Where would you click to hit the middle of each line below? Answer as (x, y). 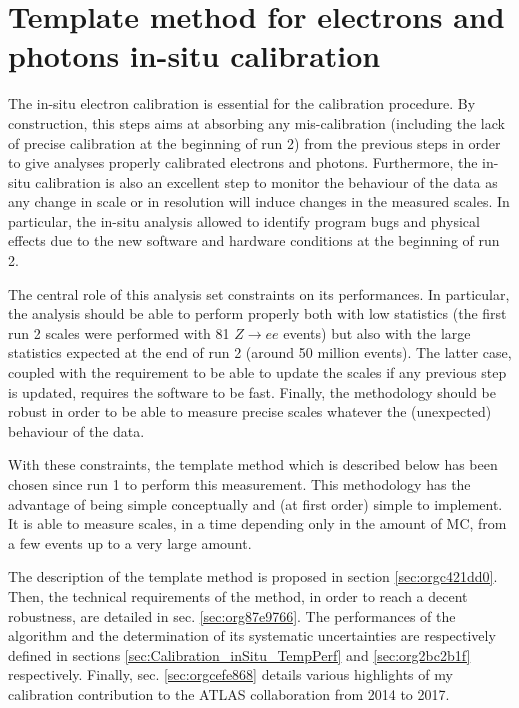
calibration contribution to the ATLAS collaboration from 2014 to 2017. (229, 693)
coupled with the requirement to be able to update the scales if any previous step (257, 372)
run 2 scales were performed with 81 (119, 332)
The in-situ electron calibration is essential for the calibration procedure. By (242, 103)
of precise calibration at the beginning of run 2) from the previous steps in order (254, 142)
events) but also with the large (377, 332)
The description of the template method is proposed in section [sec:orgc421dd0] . (253, 576)
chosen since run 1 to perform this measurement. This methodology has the (239, 484)
